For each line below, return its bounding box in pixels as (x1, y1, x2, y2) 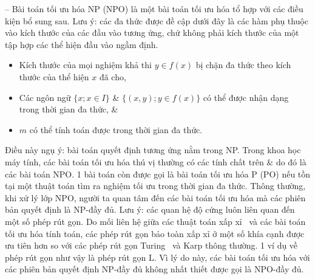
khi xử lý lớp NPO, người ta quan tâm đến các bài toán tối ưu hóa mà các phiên (5, 191, 306, 204)
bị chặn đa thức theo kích (195, 58, 291, 71)
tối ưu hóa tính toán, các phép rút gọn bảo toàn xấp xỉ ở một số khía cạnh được (5, 227, 305, 239)
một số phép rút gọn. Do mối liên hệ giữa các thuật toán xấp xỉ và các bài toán (5, 215, 306, 227)
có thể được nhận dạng (203, 91, 289, 103)
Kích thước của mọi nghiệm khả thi (19, 58, 152, 71)
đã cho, (99, 70, 126, 83)
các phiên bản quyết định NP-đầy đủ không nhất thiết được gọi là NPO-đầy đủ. (5, 263, 304, 275)
